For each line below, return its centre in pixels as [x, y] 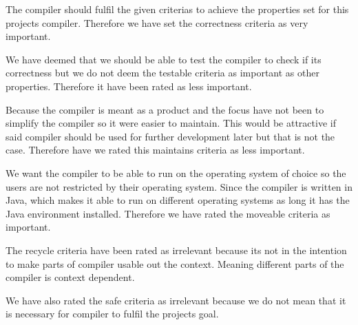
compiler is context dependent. [70, 277]
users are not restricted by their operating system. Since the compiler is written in [179, 186]
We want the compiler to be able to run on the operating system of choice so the [176, 172]
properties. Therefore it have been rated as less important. [129, 86]
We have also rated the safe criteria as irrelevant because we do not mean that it [176, 300]
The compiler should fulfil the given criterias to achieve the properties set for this [177, 9]
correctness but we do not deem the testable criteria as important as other [162, 73]
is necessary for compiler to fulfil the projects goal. [112, 314]
